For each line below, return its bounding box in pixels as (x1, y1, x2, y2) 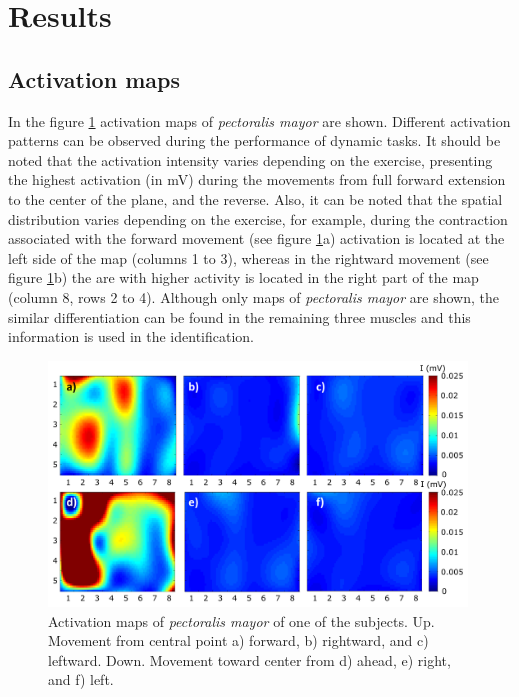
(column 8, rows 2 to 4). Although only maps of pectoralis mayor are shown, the (8, 286, 499, 307)
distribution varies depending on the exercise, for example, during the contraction (8, 208, 508, 229)
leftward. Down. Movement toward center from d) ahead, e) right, (48, 649, 451, 670)
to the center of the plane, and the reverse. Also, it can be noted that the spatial (8, 188, 503, 209)
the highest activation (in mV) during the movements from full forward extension (8, 169, 506, 190)
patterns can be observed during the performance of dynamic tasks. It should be (8, 130, 501, 151)
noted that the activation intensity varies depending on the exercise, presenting (8, 149, 493, 170)
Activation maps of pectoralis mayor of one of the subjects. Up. (48, 610, 435, 631)
